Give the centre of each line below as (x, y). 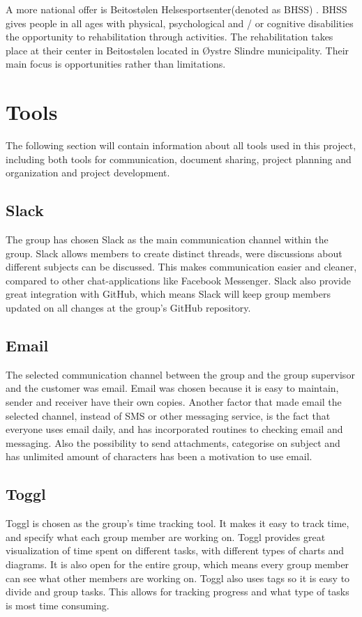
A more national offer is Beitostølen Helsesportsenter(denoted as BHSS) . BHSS (176, 9)
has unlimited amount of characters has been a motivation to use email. (159, 456)
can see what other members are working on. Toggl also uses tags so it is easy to (178, 578)
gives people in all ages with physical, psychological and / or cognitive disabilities (180, 23)
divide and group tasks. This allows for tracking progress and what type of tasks (178, 592)
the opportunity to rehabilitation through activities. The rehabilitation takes (169, 37)
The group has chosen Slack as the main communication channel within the (167, 239)
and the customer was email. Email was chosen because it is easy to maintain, (172, 388)
